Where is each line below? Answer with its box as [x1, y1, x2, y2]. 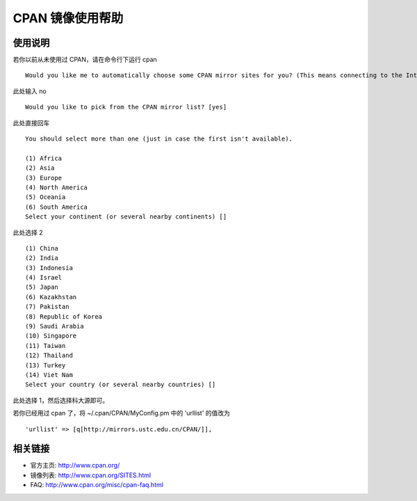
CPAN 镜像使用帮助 [13, 10, 124, 26]
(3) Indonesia [25, 264, 73, 271]
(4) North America [25, 183, 88, 191]
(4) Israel [25, 273, 63, 282]
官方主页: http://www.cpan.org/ [30, 461, 120, 470]
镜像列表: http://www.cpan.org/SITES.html [30, 470, 152, 479]
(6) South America [25, 202, 88, 211]
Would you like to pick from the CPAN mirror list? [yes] [25, 103, 227, 111]
